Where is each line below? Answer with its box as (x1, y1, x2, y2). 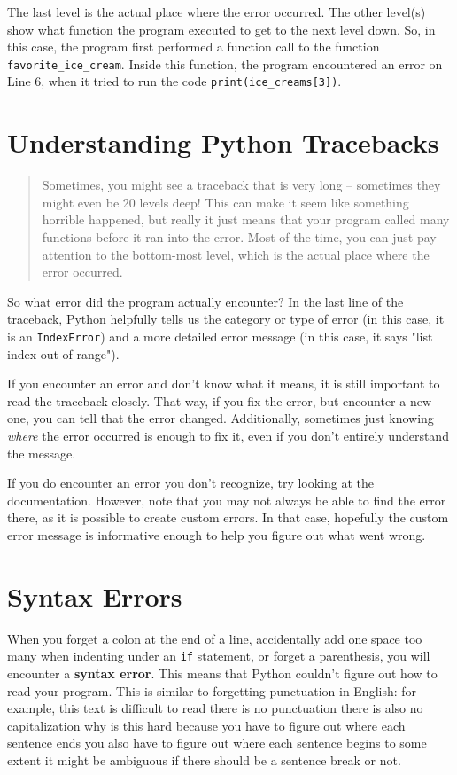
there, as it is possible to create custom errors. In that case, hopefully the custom (7, 508, 449, 527)
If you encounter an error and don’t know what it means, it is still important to (7, 374, 440, 393)
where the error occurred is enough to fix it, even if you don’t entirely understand (7, 427, 449, 444)
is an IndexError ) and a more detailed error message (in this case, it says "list (7, 326, 433, 345)
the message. (7, 443, 76, 462)
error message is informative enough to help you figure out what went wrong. (7, 525, 426, 544)
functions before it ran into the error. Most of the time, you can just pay (42, 228, 437, 246)
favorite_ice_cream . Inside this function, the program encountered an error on (7, 54, 443, 73)
